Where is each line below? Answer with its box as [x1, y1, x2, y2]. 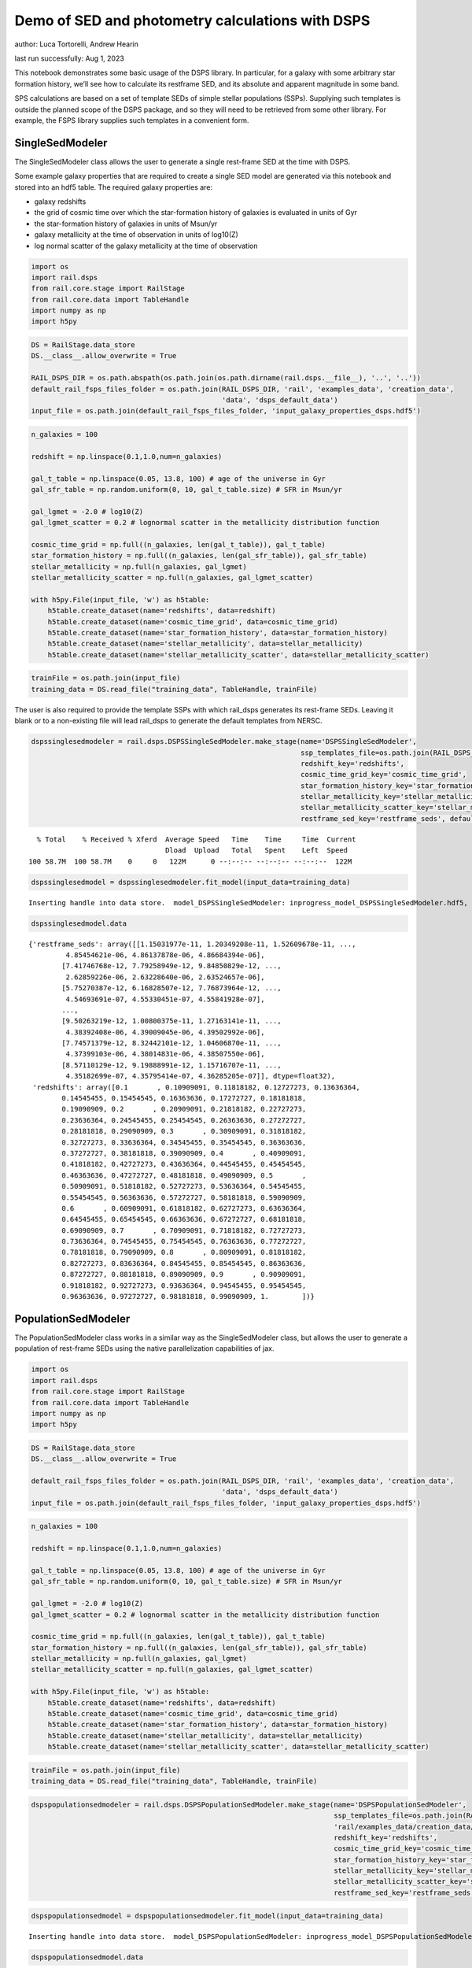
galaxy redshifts [34, 197, 87, 206]
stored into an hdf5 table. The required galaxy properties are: [14, 182, 212, 192]
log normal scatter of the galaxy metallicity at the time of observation [34, 241, 258, 250]
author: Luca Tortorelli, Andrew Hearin [14, 39, 139, 49]
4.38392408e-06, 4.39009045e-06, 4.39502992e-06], [65, 1027, 265, 1037]
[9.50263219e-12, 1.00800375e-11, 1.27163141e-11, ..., [61, 1016, 282, 1026]
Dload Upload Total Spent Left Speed [165, 846, 348, 855]
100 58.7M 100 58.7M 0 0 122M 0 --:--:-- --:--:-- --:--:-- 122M [28, 856, 352, 866]
